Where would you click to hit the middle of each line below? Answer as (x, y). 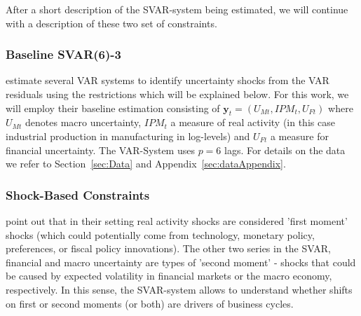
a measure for (299, 136)
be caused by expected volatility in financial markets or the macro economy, (169, 276)
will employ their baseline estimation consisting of (113, 108)
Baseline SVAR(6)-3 (63, 54)
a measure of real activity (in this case (253, 122)
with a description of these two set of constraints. (111, 23)
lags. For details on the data (285, 150)
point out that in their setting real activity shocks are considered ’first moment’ (177, 220)
